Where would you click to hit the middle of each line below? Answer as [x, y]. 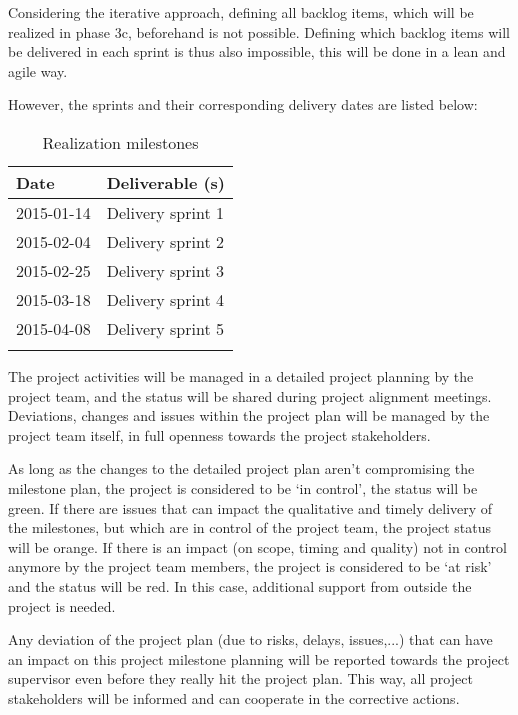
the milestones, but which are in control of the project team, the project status [250, 527]
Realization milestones [120, 142]
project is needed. [62, 605]
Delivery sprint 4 [165, 299]
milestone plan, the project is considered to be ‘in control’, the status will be [243, 487]
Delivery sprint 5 [165, 328]
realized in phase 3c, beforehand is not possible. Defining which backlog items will [259, 31]
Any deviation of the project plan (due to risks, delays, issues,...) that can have [250, 639]
